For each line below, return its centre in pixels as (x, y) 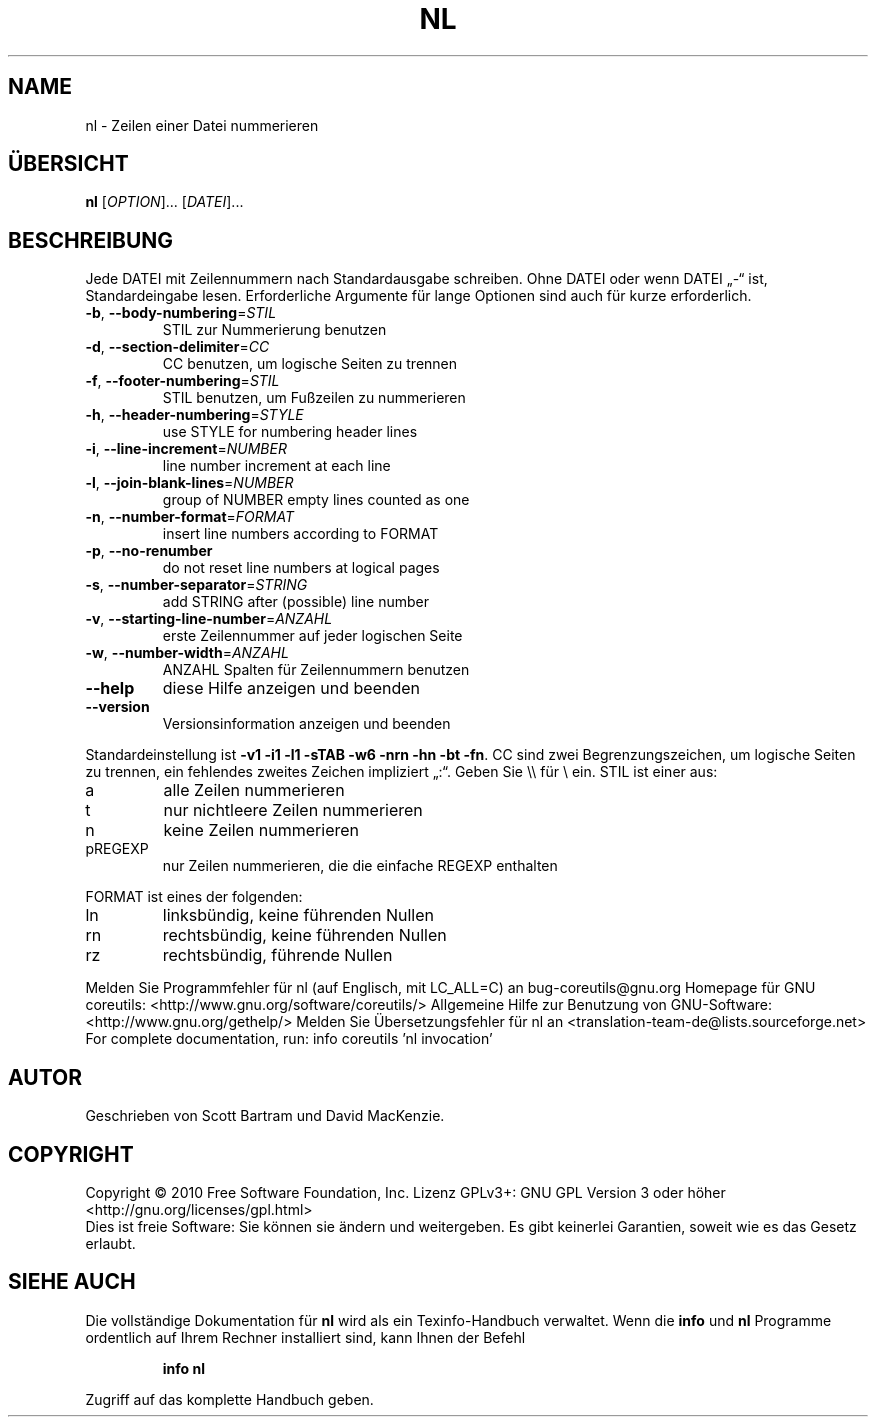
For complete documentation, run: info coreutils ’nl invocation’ (289, 1039)
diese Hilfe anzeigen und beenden (291, 688)
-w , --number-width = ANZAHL (187, 653)
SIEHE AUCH (72, 1282)
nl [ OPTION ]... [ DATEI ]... (164, 202)
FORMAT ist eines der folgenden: (194, 897)
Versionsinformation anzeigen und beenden (306, 724)
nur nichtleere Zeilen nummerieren (293, 810)
